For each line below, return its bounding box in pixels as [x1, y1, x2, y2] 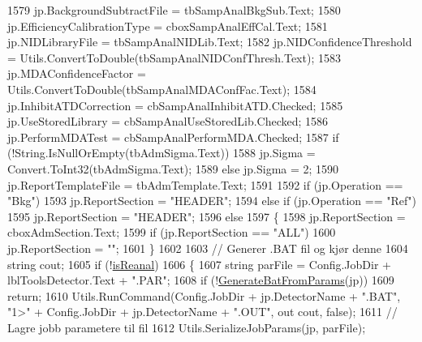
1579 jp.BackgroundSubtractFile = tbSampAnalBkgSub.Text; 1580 [7, 2, 341, 18]
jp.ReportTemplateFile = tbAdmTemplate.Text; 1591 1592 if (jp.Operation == [7, 176, 403, 193]
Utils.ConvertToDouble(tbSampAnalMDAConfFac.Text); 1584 [7, 80, 316, 97]
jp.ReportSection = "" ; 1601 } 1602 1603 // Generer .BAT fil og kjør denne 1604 [7, 239, 408, 256]
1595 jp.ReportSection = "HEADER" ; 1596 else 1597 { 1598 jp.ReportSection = [7, 207, 406, 224]
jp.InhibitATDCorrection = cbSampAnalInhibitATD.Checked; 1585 [7, 96, 343, 113]
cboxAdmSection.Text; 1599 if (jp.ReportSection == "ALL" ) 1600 [7, 224, 336, 241]
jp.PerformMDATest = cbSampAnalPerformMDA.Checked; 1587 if [7, 128, 339, 145]
